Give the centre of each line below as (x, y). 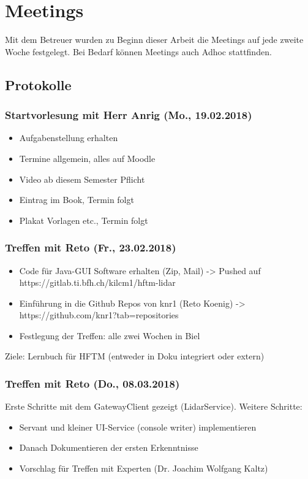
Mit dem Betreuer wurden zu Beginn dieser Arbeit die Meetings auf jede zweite (154, 40)
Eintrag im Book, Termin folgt (77, 200)
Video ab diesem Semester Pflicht (82, 179)
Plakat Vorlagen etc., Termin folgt (84, 220)
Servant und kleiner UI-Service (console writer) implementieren (138, 427)
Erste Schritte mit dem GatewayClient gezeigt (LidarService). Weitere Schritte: (154, 406)
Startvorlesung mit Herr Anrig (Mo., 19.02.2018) (129, 115)
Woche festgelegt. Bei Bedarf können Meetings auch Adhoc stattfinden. (138, 51)
